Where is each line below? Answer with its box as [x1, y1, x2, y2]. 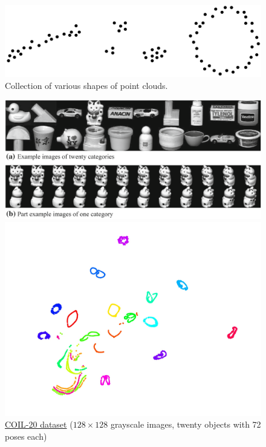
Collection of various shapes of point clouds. [5, 79, 168, 91]
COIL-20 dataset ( [5, 418, 73, 431]
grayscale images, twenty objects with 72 [110, 418, 261, 431]
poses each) [5, 429, 47, 442]
